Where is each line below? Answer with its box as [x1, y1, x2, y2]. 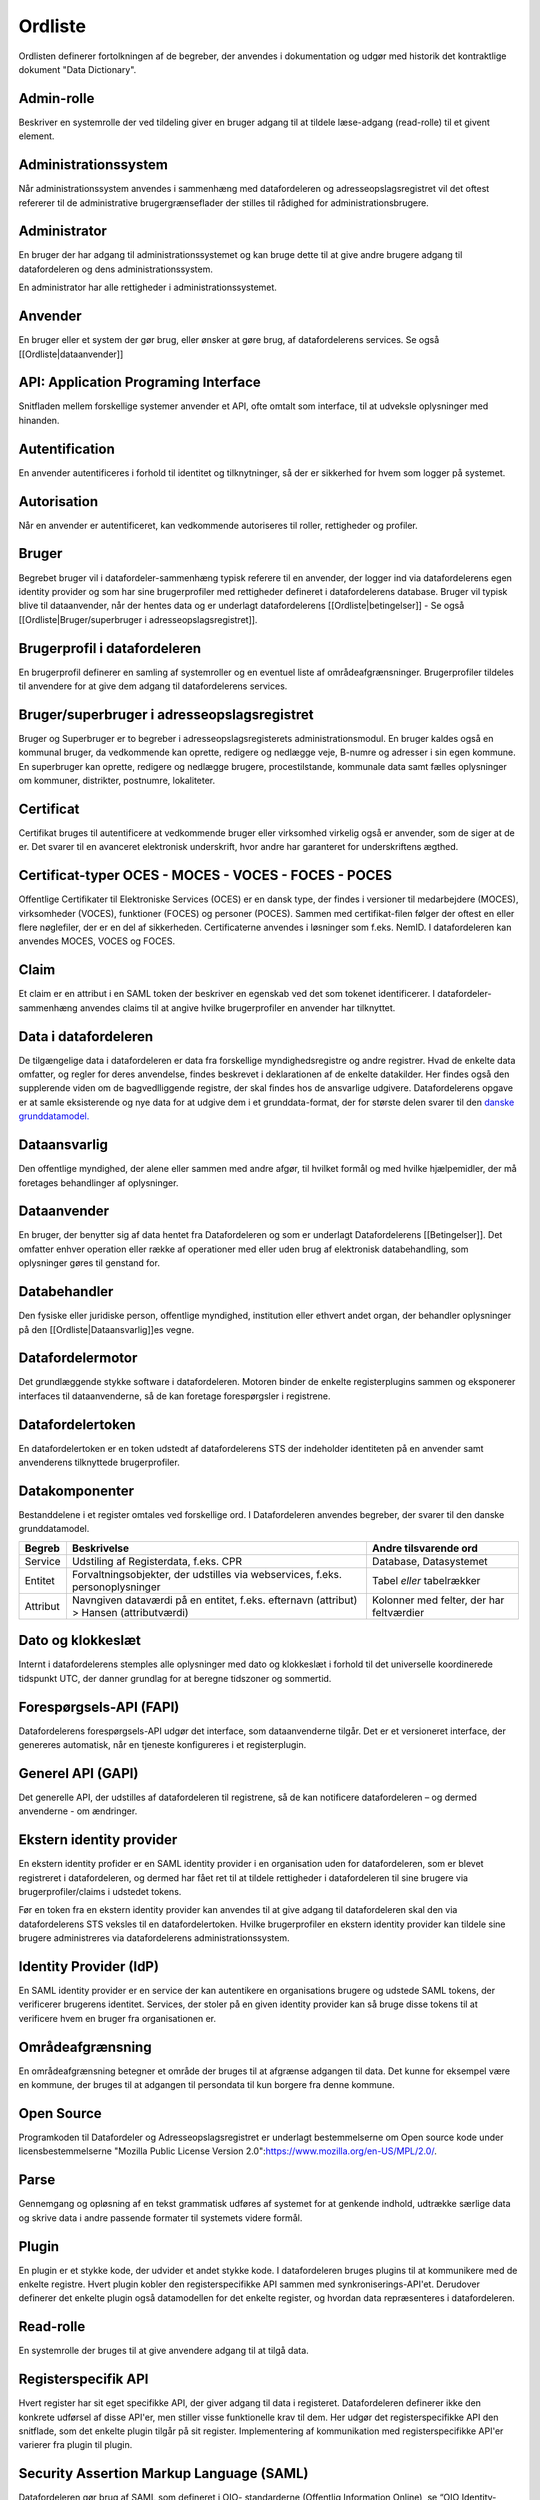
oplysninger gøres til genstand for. [18, 1257, 160, 1269]
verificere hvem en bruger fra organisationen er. [18, 2012, 217, 2024]
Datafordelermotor [18, 1350, 138, 1367]
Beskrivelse [71, 1541, 130, 1555]
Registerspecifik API [18, 2371, 149, 2388]
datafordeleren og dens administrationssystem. [18, 263, 214, 275]
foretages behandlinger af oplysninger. [18, 1176, 179, 1189]
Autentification [18, 440, 115, 457]
